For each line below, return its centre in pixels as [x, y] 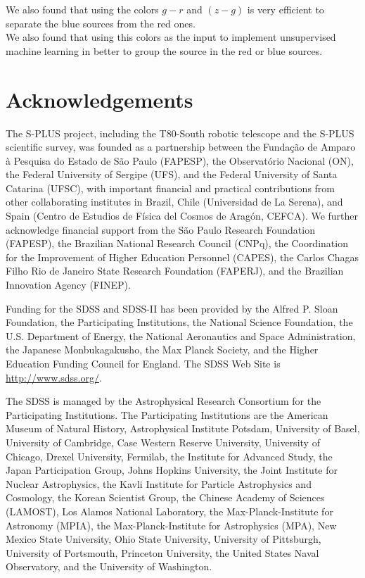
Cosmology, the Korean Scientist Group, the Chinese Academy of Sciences [165, 497]
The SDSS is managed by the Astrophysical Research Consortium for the [164, 401]
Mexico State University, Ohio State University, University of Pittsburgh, [164, 539]
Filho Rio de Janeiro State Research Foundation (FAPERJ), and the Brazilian [175, 271]
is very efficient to [286, 9]
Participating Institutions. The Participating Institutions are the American [167, 414]
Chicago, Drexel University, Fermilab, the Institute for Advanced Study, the [169, 456]
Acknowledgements [100, 99]
